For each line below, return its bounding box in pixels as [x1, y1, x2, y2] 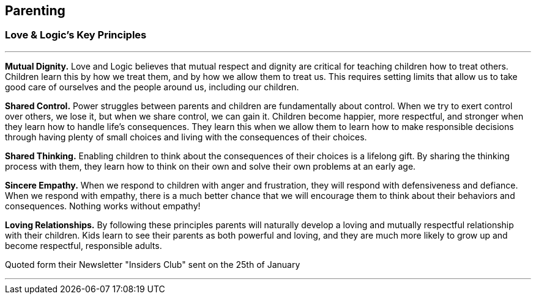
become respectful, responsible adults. [5, 240, 162, 251]
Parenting [5, 3, 65, 18]
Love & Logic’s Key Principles [5, 29, 147, 41]
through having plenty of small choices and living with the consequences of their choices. [5, 131, 367, 142]
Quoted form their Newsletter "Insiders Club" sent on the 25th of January [5, 259, 300, 270]
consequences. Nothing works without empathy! [5, 200, 201, 211]
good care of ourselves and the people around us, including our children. [5, 81, 299, 92]
